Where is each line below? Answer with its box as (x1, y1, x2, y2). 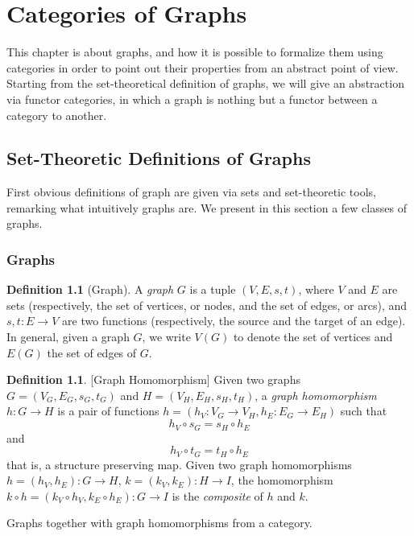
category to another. (6, 106, 107, 123)
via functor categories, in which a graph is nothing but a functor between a (6, 90, 378, 107)
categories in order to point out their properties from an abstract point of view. (6, 59, 399, 76)
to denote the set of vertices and (233, 328, 393, 345)
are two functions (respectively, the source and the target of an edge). (62, 312, 406, 329)
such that (340, 402, 387, 419)
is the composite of (172, 487, 263, 504)
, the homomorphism (230, 472, 333, 489)
